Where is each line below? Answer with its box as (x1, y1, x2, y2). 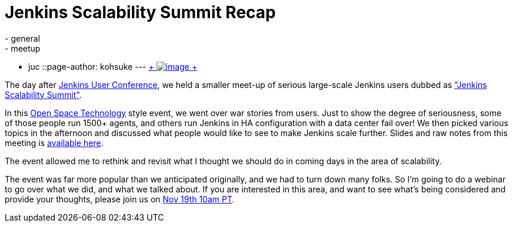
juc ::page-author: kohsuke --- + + (28, 61, 198, 72)
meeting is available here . (5, 137, 104, 148)
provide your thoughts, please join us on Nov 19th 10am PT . (5, 194, 235, 204)
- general (5, 33, 41, 43)
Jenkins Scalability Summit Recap (5, 2, 276, 22)
